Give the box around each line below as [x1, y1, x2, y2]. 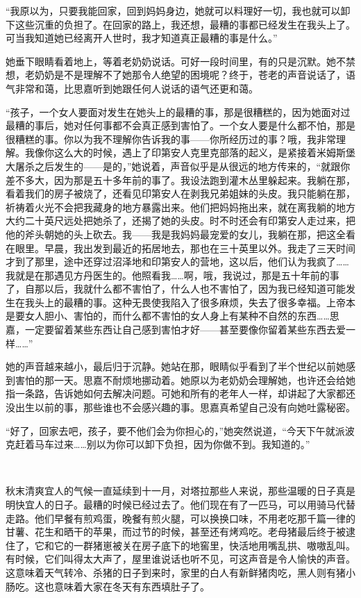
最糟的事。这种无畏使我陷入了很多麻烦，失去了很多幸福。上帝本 [63, 294, 355, 309]
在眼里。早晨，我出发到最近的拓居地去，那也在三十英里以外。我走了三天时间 [6, 240, 355, 255]
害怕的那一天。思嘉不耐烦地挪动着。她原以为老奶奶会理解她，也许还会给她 [15, 372, 355, 387]
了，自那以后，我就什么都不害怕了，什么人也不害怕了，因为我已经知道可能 [6, 281, 346, 296]
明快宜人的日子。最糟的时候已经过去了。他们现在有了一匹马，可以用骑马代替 [6, 497, 355, 511]
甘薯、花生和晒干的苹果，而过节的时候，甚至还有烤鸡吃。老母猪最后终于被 [6, 524, 346, 539]
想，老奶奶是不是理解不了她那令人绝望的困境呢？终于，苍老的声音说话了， [6, 67, 346, 82]
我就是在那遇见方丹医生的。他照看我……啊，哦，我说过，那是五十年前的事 [6, 267, 339, 282]
